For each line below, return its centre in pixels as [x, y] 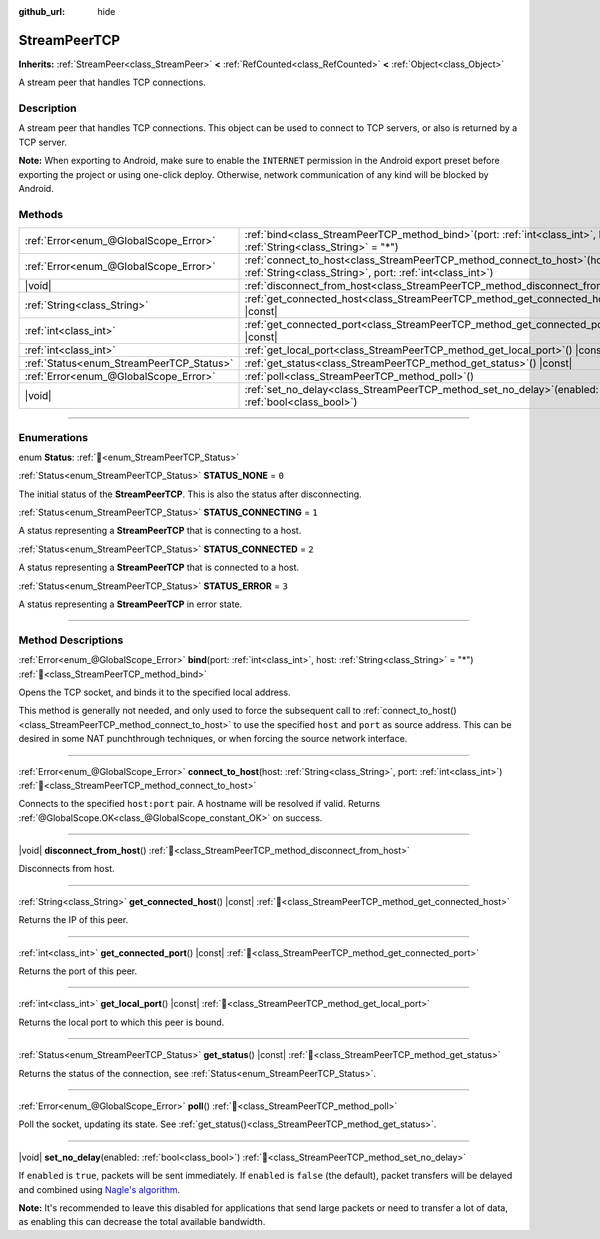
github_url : [41, 11]
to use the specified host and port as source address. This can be [372, 724]
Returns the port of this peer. [78, 971]
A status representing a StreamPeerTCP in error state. [130, 604]
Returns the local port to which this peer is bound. [121, 1022]
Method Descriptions [71, 640]
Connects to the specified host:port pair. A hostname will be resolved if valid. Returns [199, 804]
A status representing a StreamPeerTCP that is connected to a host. [159, 567]
